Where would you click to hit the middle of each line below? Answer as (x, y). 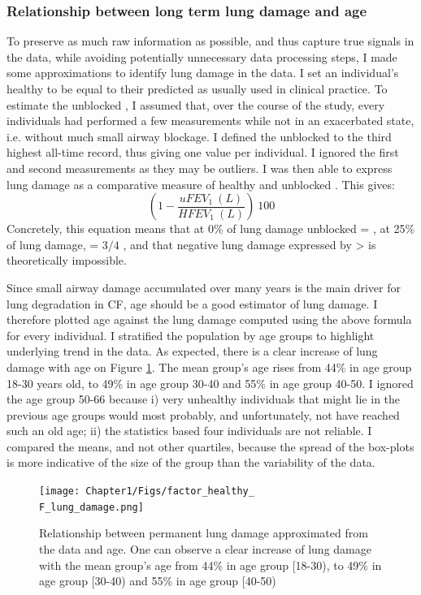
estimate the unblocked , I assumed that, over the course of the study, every (196, 104)
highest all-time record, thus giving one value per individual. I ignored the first (203, 152)
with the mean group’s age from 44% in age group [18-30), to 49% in (210, 565)
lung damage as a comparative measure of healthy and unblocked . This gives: (201, 184)
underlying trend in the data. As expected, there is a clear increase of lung (192, 351)
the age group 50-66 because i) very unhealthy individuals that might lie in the (204, 399)
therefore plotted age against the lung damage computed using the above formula (209, 319)
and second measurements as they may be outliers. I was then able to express (200, 168)
